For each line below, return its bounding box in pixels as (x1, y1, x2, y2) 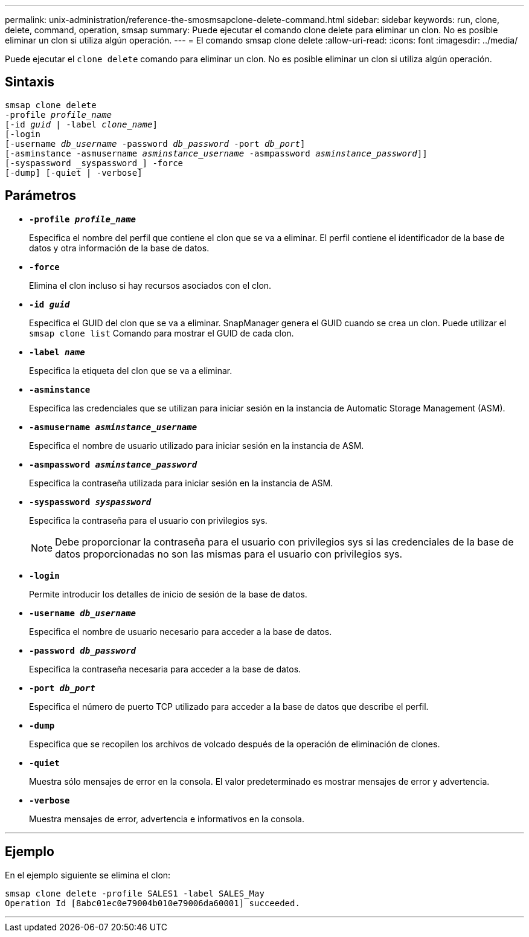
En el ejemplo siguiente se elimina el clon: (5, 869, 171, 880)
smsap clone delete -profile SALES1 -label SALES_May (5, 888, 264, 898)
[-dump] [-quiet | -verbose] (5, 167, 143, 178)
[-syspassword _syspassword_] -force (5, 158, 184, 168)
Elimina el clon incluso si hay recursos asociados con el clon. (29, 280, 272, 291)
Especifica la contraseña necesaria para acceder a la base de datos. (29, 663, 301, 674)
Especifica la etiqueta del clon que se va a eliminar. (29, 365, 232, 376)
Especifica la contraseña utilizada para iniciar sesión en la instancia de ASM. (29, 477, 333, 488)
